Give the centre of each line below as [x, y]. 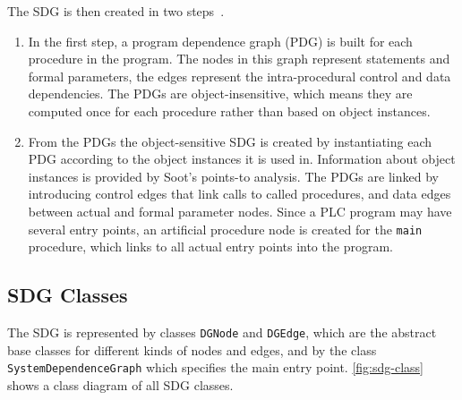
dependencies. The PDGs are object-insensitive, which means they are [220, 94]
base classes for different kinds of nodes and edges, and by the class [192, 349]
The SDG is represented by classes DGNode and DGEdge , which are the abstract [222, 332]
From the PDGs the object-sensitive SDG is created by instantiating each [230, 141]
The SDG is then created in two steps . [116, 11]
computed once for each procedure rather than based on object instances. [229, 111]
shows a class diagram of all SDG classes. [120, 384]
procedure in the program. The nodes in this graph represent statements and [239, 59]
